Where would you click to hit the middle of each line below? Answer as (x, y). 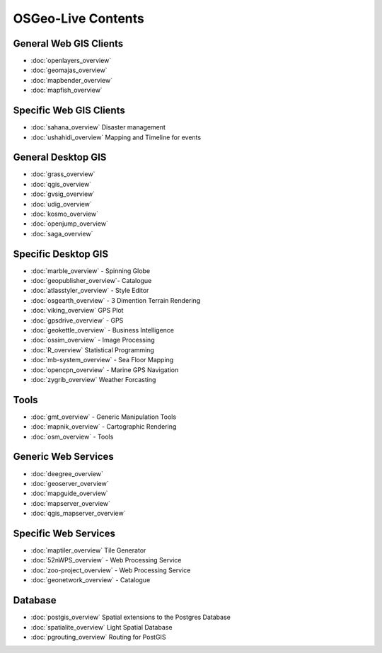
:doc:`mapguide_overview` (70, 493)
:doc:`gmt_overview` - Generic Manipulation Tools (104, 417)
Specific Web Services (64, 533)
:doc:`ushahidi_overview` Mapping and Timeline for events (116, 137)
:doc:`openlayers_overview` (71, 61)
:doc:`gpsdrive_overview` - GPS (77, 320)
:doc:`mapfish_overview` (66, 90)
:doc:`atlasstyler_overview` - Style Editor (90, 291)
